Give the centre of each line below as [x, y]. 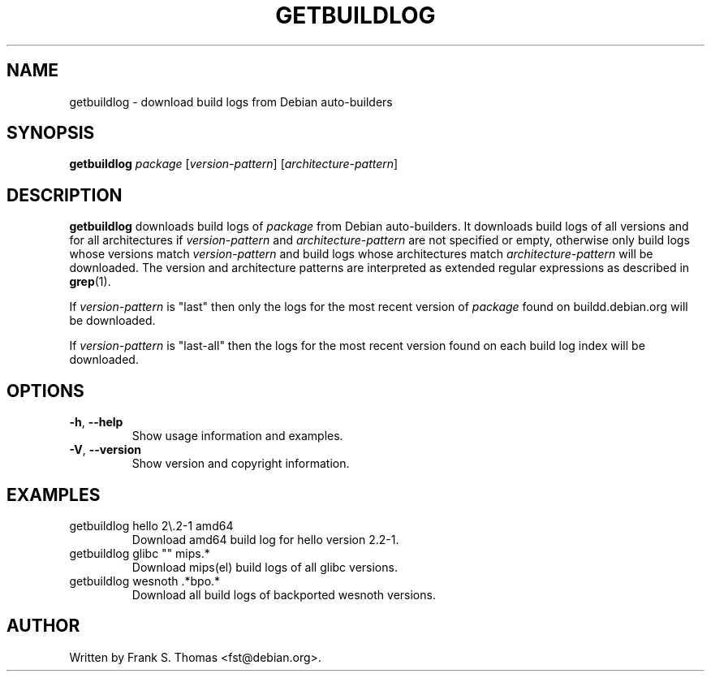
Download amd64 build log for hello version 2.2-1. [265, 539]
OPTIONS [45, 391]
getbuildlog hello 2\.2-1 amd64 [151, 525]
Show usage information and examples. [237, 436]
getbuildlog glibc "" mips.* [140, 553]
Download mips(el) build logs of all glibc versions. [265, 567]
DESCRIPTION [65, 195]
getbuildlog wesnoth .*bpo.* [145, 581]
